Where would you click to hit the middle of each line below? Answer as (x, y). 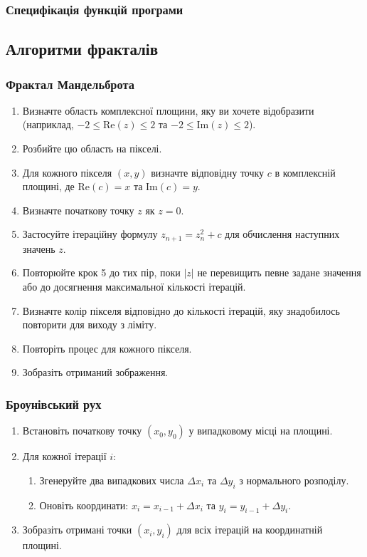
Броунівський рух (54, 404)
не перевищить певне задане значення (279, 272)
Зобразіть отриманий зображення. (95, 372)
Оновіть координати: (84, 505)
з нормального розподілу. (294, 480)
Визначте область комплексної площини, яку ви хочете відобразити (168, 110)
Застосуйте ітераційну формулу (90, 234)
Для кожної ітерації (64, 456)
